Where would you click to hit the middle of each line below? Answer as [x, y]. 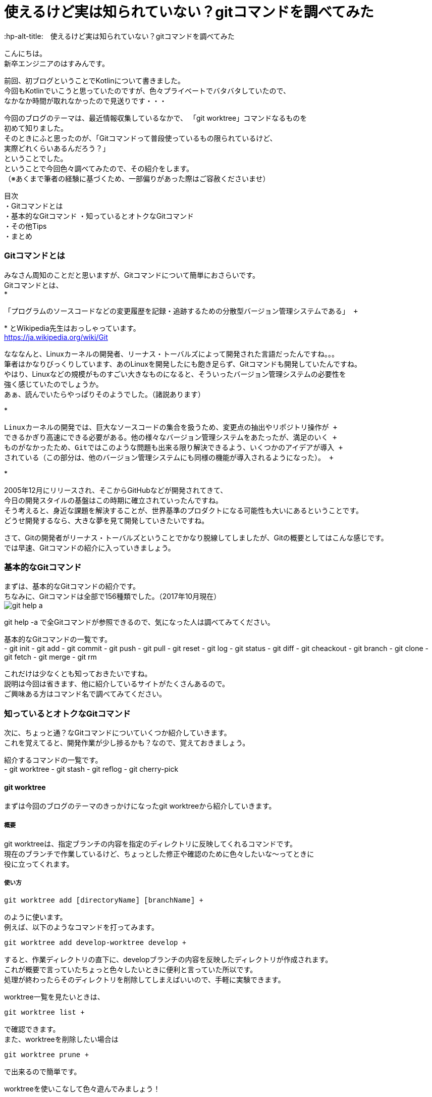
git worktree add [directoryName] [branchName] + [104, 900]
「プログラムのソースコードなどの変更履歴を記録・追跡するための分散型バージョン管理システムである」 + [181, 311]
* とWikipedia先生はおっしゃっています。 [72, 328]
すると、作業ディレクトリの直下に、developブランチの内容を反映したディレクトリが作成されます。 [168, 959]
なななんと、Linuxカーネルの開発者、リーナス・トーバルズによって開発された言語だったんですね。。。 [171, 354]
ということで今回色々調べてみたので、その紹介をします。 [99, 168]
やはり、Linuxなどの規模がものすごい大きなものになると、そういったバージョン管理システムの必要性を [175, 374]
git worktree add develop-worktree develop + [95, 943]
